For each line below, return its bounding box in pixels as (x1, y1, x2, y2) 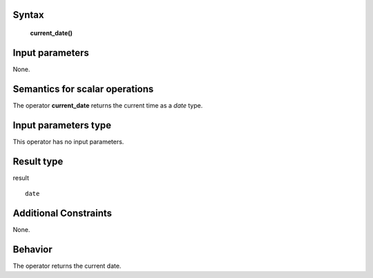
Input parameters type (12, 119, 112, 131)
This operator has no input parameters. (12, 137, 124, 146)
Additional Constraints (12, 207, 113, 219)
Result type (12, 155, 64, 167)
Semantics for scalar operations (12, 83, 154, 95)
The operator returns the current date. (12, 261, 122, 270)
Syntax (12, 9, 44, 21)
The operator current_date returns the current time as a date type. (12, 101, 203, 110)
